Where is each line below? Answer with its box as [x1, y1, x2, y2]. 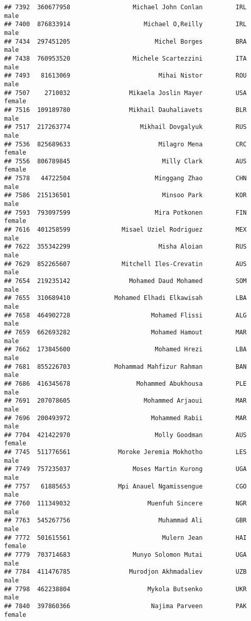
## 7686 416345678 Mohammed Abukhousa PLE [4, 380, 247, 387]
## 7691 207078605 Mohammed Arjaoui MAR [4, 397, 247, 405]
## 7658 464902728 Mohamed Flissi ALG [4, 311, 247, 319]
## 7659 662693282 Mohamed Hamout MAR [4, 328, 247, 336]
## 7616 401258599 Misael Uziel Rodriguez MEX [4, 226, 247, 234]
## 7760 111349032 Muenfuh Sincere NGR [4, 500, 247, 507]
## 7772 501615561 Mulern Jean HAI [4, 534, 247, 541]
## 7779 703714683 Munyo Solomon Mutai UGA [4, 551, 247, 558]
